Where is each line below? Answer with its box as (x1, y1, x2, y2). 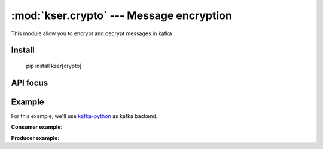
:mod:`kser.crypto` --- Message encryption (11, 9, 233, 22)
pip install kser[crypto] (26, 62, 82, 69)
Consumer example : (11, 123, 63, 131)
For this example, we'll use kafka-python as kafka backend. (11, 112, 158, 119)
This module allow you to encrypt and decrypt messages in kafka (11, 30, 172, 37)
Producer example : (11, 134, 60, 141)
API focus (11, 77, 48, 88)
